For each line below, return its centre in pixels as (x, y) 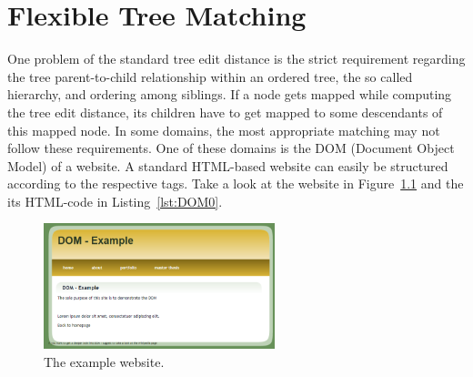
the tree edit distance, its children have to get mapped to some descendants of (225, 112)
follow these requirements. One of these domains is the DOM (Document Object (231, 148)
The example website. (104, 361)
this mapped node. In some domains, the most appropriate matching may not (224, 130)
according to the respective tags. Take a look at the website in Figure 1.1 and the (236, 183)
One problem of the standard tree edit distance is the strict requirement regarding (236, 59)
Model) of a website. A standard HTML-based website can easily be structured (228, 165)
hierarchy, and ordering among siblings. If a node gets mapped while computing (230, 94)
